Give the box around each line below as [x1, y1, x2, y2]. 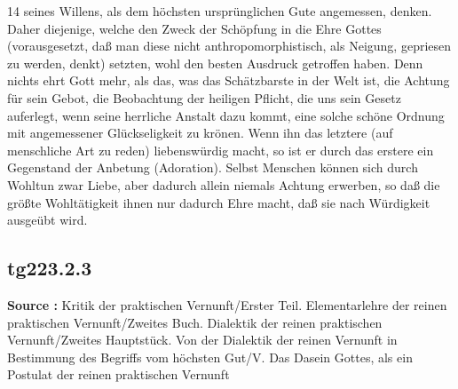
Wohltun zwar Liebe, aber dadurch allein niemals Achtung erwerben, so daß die [7, 175, 440, 194]
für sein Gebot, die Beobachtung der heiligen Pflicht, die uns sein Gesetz [7, 88, 401, 107]
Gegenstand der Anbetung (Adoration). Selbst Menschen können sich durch [7, 158, 418, 177]
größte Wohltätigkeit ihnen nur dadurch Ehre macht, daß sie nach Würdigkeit [7, 193, 430, 211]
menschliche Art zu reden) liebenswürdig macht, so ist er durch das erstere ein [7, 140, 434, 159]
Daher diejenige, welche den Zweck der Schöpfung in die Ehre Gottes [7, 19, 382, 37]
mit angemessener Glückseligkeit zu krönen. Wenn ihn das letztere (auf [7, 123, 393, 142]
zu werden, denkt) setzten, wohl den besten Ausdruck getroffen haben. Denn [7, 53, 423, 72]
